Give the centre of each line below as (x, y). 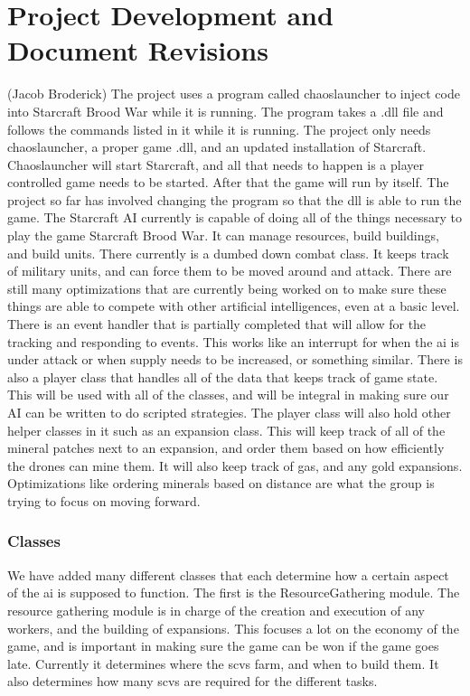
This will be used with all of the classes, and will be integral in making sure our (228, 395)
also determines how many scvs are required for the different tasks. (193, 681)
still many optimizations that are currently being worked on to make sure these (227, 288)
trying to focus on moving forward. (104, 500)
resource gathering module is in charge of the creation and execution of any (216, 610)
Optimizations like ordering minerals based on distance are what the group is (221, 483)
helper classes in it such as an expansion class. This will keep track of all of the (226, 430)
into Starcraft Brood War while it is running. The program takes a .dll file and (226, 111)
